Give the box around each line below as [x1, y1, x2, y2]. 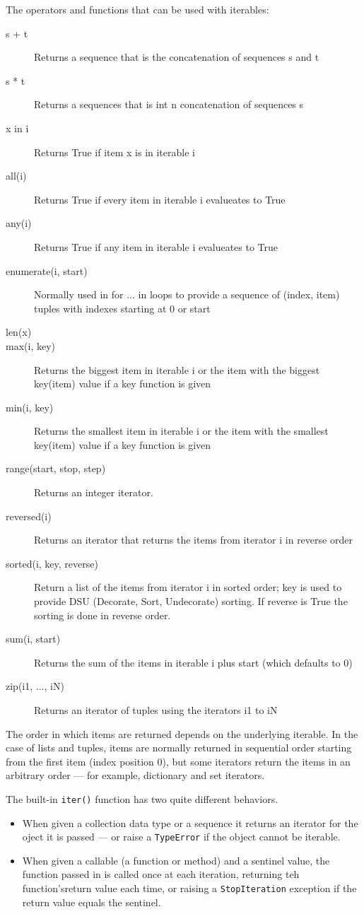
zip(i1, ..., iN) [6, 679, 64, 693]
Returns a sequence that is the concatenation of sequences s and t [34, 49, 319, 64]
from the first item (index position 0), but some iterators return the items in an [6, 754, 351, 768]
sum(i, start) [6, 631, 61, 646]
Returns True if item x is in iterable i [34, 144, 195, 159]
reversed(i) [6, 508, 52, 523]
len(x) [6, 324, 32, 339]
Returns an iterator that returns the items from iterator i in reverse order [34, 532, 353, 547]
